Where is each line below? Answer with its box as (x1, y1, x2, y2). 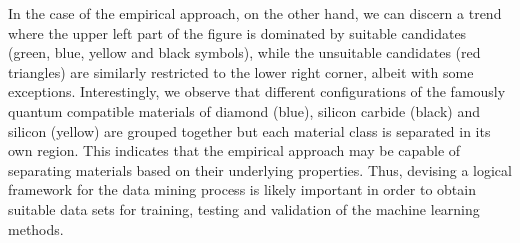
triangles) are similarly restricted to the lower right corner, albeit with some (8, 61, 474, 82)
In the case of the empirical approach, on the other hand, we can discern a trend (8, 3, 502, 23)
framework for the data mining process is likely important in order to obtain (8, 179, 476, 200)
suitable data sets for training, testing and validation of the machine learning (8, 198, 480, 219)
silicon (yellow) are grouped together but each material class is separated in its (8, 120, 491, 141)
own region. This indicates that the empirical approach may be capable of (8, 140, 461, 161)
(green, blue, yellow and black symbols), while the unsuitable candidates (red (8, 42, 481, 63)
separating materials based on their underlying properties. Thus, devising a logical (8, 159, 512, 180)
